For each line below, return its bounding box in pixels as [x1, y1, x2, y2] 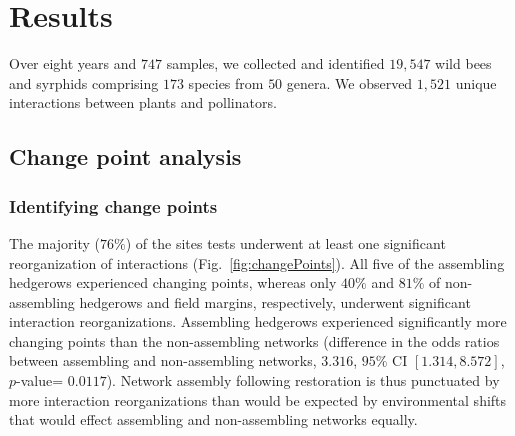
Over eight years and [9, 53, 137, 74]
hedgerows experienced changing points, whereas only [9, 272, 337, 293]
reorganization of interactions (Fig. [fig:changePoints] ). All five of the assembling [9, 252, 505, 273]
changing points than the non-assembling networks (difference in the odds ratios [9, 330, 500, 351]
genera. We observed [286, 72, 413, 93]
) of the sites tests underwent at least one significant [125, 232, 446, 253]
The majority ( [9, 232, 101, 253]
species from [188, 72, 264, 93]
